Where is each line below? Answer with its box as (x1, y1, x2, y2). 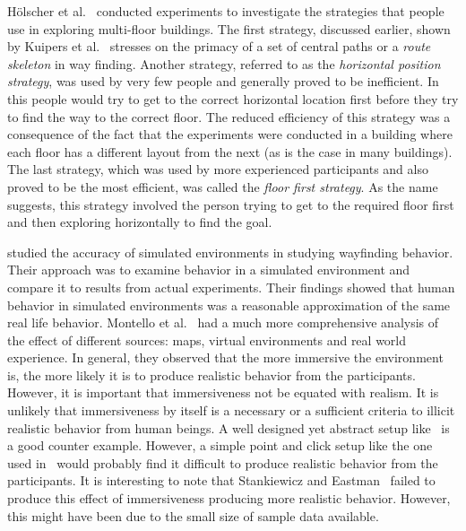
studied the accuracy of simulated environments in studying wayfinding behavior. (7, 242, 453, 261)
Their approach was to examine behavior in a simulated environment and (7, 260, 410, 279)
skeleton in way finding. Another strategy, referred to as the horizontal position (7, 54, 441, 73)
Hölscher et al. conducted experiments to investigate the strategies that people (7, 2, 444, 20)
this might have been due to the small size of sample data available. (7, 506, 379, 525)
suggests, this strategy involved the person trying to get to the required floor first (7, 195, 454, 213)
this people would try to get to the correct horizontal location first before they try (7, 89, 459, 108)
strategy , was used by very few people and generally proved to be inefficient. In (7, 72, 439, 91)
